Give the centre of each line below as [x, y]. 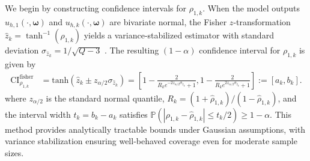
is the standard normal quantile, [105, 98]
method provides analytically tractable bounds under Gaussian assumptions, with [155, 129]
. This [281, 114]
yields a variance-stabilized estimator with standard [179, 35]
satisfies [133, 114]
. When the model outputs [251, 8]
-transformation [262, 21]
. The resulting [132, 50]
